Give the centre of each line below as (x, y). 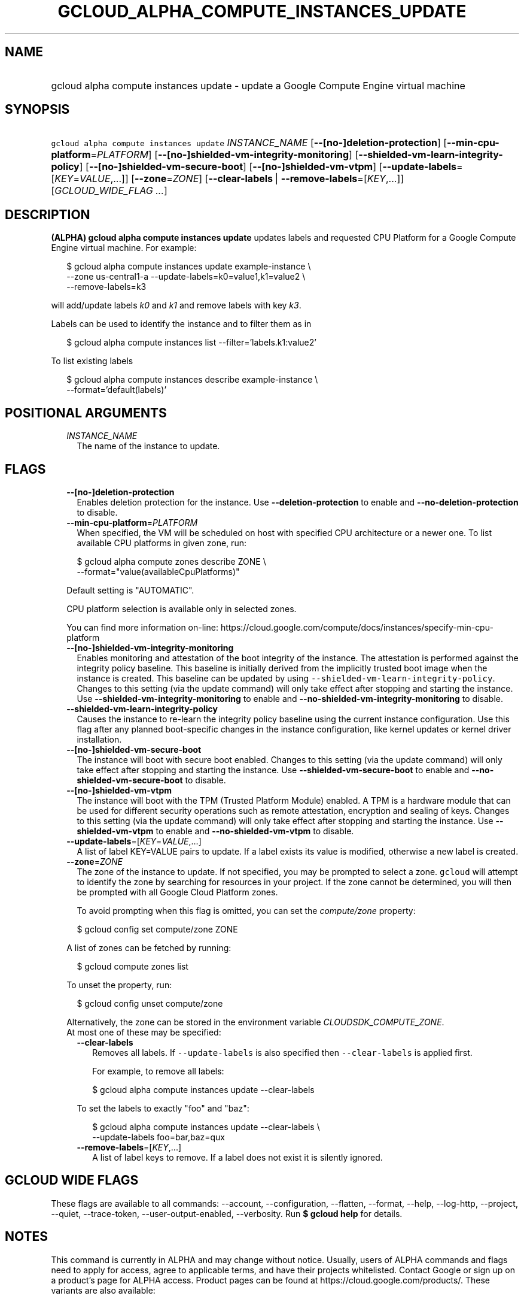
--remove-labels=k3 (106, 287)
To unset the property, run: (119, 985)
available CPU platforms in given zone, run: (162, 543)
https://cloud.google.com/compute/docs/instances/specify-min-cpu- (357, 627)
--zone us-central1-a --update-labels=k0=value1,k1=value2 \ (186, 277)
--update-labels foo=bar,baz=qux (159, 1137)
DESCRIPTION (48, 214)
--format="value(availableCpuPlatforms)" (158, 571)
